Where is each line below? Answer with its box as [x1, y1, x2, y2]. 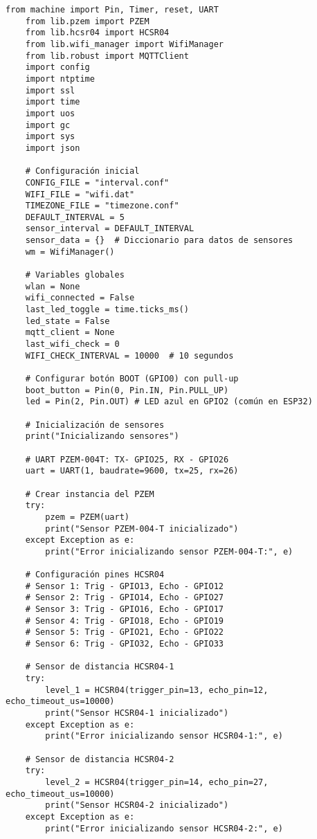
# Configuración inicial [25, 166, 140, 177]
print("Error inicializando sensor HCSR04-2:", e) [45, 823, 283, 833]
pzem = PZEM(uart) [45, 512, 129, 522]
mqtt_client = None [25, 327, 115, 338]
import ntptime [25, 73, 95, 84]
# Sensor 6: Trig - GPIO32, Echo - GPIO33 [25, 639, 224, 649]
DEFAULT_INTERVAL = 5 [25, 212, 125, 222]
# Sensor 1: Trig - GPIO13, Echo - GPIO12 [25, 581, 224, 591]
